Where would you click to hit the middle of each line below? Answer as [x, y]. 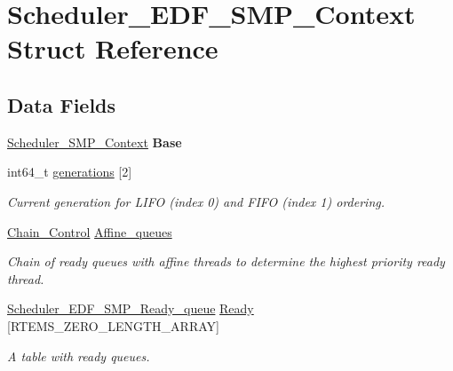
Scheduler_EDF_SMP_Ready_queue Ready [131, 308]
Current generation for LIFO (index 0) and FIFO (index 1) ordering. [196, 201]
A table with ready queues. [79, 355]
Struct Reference [113, 48]
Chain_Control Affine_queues [90, 231]
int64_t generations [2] [70, 172]
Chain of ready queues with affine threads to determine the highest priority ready [226, 261]
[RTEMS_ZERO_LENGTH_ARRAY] [113, 325]
